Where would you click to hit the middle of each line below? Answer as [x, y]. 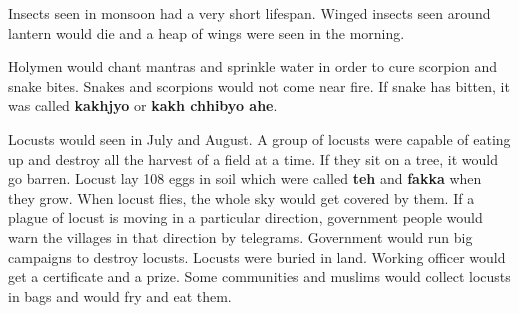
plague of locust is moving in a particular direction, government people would [245, 217]
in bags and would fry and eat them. [120, 295]
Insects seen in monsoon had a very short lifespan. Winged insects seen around [249, 13]
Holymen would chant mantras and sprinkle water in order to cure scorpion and [252, 66]
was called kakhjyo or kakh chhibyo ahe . [143, 105]
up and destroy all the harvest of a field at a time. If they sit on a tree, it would [253, 158]
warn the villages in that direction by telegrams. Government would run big [240, 236]
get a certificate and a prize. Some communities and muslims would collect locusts [259, 276]
